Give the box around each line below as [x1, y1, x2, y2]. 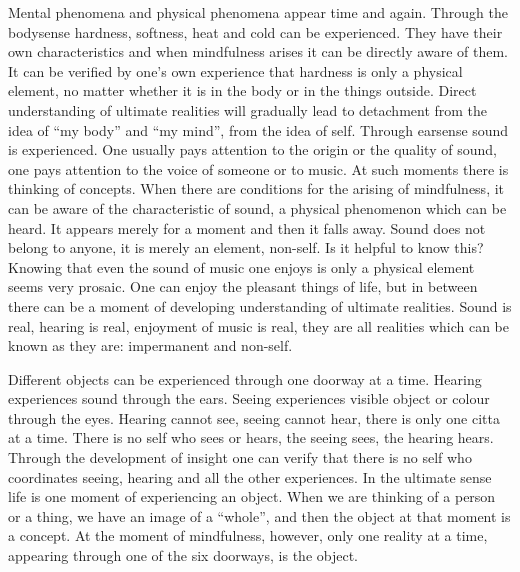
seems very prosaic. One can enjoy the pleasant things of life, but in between [8, 276, 478, 297]
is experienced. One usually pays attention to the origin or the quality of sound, [8, 139, 497, 160]
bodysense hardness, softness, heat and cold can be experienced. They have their [8, 21, 503, 42]
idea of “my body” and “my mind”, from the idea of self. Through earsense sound [8, 119, 509, 140]
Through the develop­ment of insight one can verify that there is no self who [8, 447, 472, 468]
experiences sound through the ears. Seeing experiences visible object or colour [8, 388, 490, 409]
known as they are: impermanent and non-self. [8, 335, 293, 356]
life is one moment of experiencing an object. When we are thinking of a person [8, 486, 496, 507]
